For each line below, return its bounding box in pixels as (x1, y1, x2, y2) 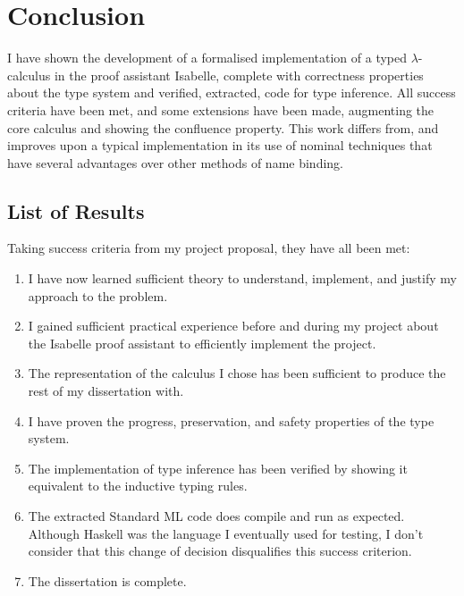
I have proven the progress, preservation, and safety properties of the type (28, 411, 434, 430)
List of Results (7, 197, 145, 224)
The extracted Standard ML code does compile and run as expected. (28, 507, 405, 525)
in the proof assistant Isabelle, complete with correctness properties (54, 65, 424, 84)
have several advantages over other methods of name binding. (7, 153, 343, 172)
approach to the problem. (28, 286, 168, 305)
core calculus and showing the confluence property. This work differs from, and (7, 118, 439, 137)
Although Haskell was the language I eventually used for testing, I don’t (28, 524, 424, 542)
